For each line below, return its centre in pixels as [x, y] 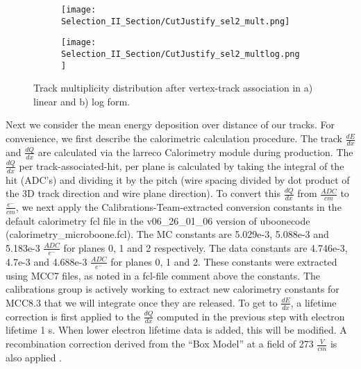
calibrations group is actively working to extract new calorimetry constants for [173, 289]
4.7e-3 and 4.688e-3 [47, 261]
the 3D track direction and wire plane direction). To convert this [143, 193]
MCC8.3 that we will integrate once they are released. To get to [142, 302]
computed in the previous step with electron [251, 316]
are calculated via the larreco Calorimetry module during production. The [195, 152]
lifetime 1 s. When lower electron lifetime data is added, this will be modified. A [176, 330]
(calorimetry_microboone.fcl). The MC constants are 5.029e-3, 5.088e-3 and [167, 234]
